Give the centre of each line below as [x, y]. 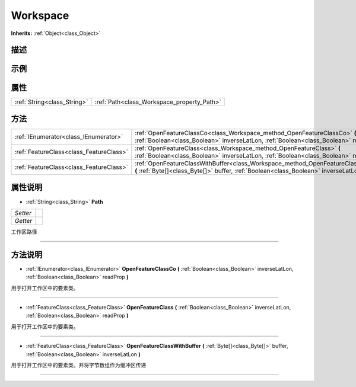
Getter [23, 220]
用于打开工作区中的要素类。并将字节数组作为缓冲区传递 [79, 365]
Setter [23, 213]
